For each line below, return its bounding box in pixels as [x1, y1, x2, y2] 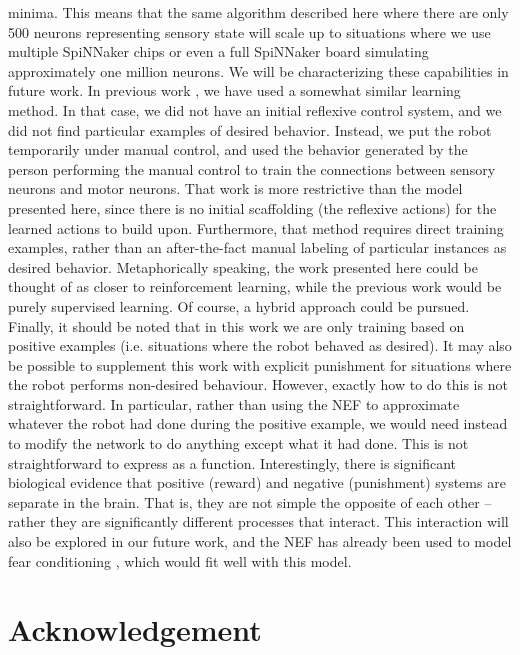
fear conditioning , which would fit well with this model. [8, 550, 352, 571]
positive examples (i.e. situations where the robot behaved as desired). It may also [8, 335, 512, 356]
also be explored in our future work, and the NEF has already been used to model [8, 531, 512, 552]
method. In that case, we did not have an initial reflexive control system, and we [8, 99, 502, 120]
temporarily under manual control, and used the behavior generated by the [8, 139, 468, 160]
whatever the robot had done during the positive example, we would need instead [8, 413, 508, 434]
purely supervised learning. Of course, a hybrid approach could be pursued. [8, 295, 470, 316]
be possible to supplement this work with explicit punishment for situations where [8, 354, 512, 375]
